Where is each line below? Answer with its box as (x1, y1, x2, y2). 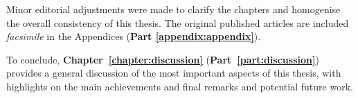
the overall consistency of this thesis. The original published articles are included (6, 15, 349, 30)
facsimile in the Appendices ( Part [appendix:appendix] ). (6, 29, 261, 43)
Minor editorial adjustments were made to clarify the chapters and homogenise (6, 2, 341, 16)
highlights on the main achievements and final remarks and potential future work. (6, 79, 353, 93)
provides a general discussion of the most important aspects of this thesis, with (6, 66, 341, 80)
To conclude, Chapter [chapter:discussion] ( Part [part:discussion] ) (6, 52, 319, 66)
